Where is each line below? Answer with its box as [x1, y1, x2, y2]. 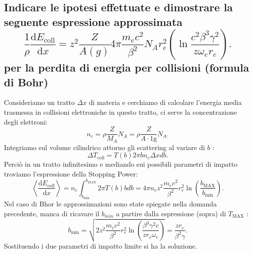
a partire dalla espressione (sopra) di [116, 208, 226, 218]
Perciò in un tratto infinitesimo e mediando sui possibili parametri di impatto [4, 159, 238, 169]
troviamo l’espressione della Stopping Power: [4, 168, 138, 178]
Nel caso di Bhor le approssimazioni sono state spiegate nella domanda [4, 199, 217, 209]
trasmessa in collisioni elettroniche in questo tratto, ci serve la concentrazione [4, 106, 237, 117]
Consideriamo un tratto [4, 97, 75, 107]
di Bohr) [4, 74, 49, 89]
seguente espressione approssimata [4, 14, 183, 29]
